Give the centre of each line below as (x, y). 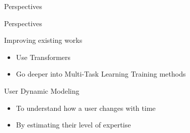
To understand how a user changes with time (86, 108)
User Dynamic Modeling (42, 90)
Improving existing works (43, 40)
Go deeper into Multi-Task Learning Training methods (101, 74)
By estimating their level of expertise (73, 125)
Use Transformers (43, 57)
